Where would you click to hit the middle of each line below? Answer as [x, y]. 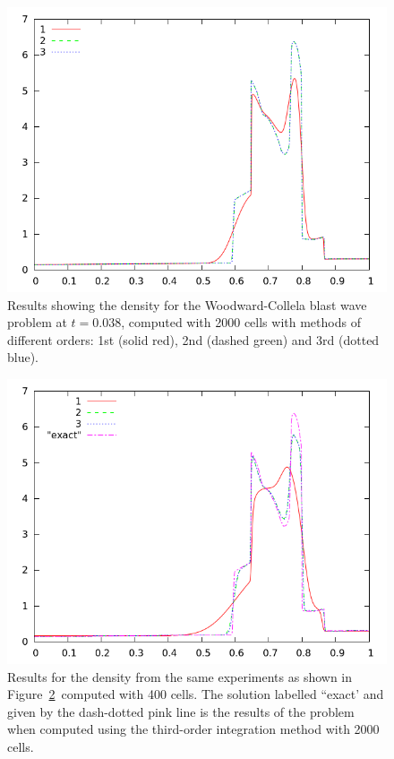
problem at [37, 322]
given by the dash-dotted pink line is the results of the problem [181, 711]
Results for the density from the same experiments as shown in [180, 676]
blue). [23, 357]
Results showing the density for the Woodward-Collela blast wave [187, 304]
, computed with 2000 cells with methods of [241, 322]
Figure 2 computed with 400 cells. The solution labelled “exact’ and [196, 694]
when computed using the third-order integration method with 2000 [193, 729]
